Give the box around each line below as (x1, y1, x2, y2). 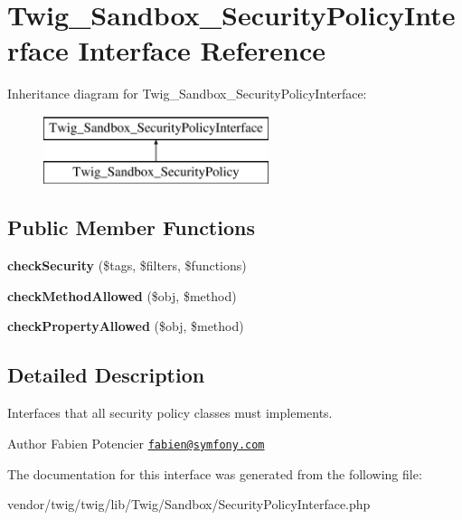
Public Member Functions (7, 213, 255, 241)
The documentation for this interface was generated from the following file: (7, 464, 422, 483)
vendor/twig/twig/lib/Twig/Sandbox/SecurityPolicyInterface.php (7, 495, 371, 514)
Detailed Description (7, 361, 205, 389)
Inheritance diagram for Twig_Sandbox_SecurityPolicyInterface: (7, 84, 367, 103)
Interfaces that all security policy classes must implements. (7, 403, 333, 422)
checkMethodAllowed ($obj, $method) (7, 286, 237, 305)
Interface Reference (78, 32, 326, 69)
